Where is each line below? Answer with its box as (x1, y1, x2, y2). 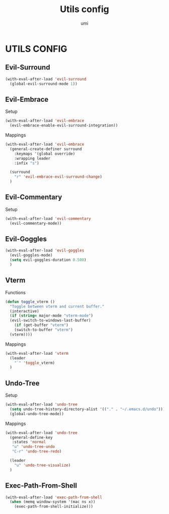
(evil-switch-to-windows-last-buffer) (10, 318, 92, 323)
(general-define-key (10, 435, 53, 440)
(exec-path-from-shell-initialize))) (14, 504, 94, 509)
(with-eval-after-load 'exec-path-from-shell (5, 495, 102, 500)
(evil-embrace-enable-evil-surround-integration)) (10, 123, 118, 128)
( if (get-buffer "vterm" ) (14, 323, 69, 328)
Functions (5, 289, 26, 295)
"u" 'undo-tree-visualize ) (14, 463, 71, 468)
